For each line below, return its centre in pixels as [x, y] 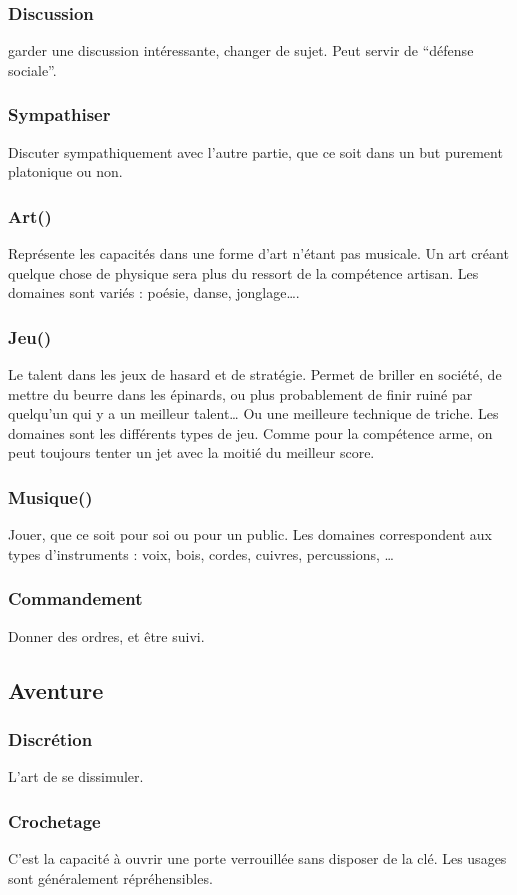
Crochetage [54, 820]
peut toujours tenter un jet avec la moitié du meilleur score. [191, 452]
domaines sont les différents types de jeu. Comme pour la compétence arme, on [250, 432]
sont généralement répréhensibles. [110, 877]
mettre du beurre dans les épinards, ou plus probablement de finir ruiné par [240, 393]
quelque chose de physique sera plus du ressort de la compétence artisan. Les [243, 272]
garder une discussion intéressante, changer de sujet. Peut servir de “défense [241, 50]
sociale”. [32, 69]
